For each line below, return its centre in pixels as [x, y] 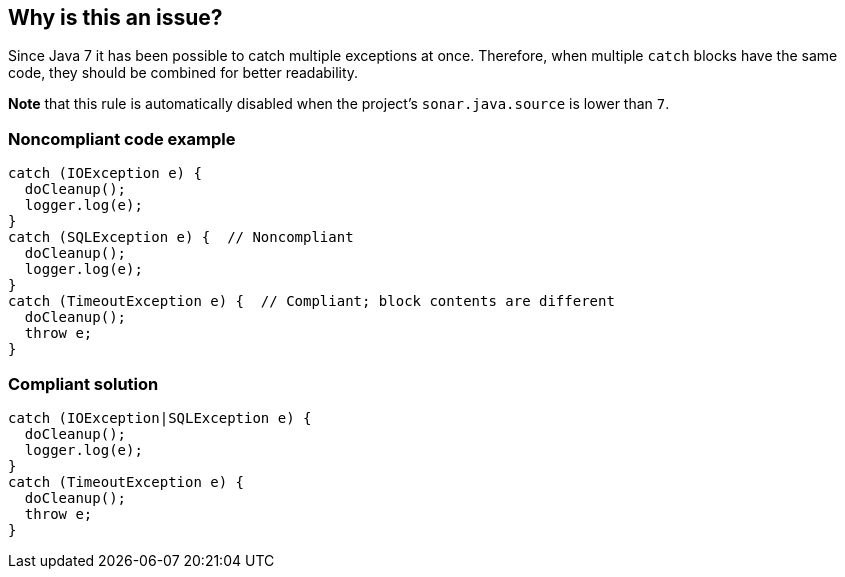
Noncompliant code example [122, 138]
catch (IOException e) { [105, 173]
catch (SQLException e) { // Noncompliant [181, 237]
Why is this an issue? [115, 17]
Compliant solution [83, 383]
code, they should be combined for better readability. [183, 73]
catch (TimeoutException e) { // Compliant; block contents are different [311, 301]
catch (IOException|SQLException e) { [160, 417]
